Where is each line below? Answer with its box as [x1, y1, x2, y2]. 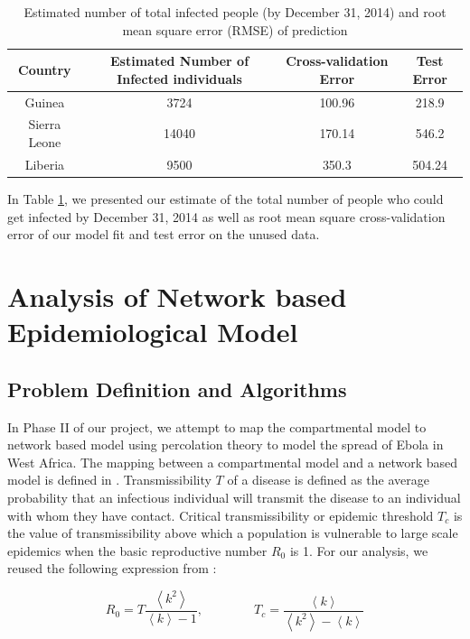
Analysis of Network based [7, 277, 347, 314]
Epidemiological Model [7, 313, 298, 350]
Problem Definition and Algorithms [7, 375, 347, 403]
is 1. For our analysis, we [289, 541, 428, 560]
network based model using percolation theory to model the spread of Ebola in [7, 435, 444, 454]
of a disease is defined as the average [227, 470, 429, 489]
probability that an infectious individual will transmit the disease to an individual [7, 487, 461, 506]
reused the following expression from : [7, 559, 217, 578]
